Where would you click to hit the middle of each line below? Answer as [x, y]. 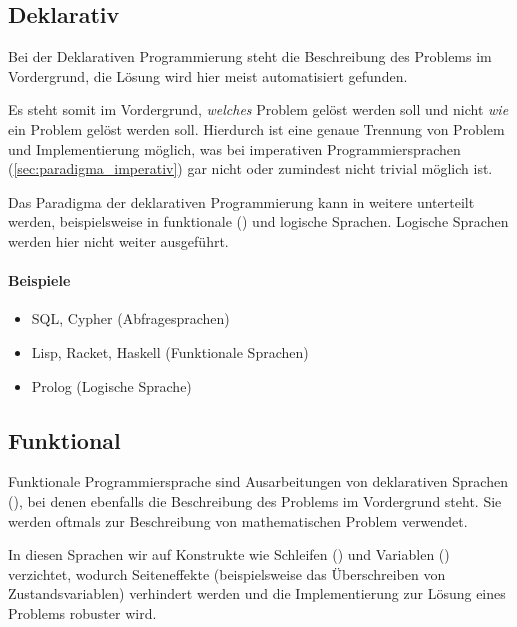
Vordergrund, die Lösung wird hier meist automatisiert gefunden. [208, 75]
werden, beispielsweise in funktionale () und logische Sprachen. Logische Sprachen [258, 221]
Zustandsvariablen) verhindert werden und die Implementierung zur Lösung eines [257, 593]
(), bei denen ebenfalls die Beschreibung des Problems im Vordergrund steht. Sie [255, 500]
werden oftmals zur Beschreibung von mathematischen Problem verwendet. [238, 520]
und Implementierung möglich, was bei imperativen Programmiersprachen [234, 148]
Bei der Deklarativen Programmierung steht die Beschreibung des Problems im [250, 56]
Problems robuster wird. [82, 612]
